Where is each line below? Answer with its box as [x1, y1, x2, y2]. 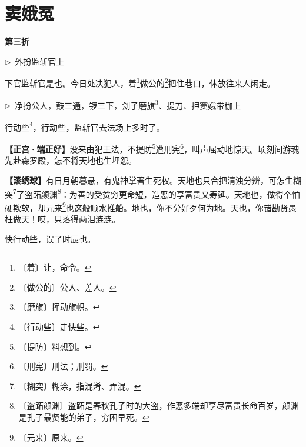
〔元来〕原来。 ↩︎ [18, 431, 84, 443]
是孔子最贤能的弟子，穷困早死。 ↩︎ [18, 411, 149, 423]
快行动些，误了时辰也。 [5, 232, 95, 245]
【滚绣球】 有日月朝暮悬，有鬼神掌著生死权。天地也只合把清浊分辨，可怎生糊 [5, 174, 301, 186]
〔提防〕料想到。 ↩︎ [18, 340, 92, 352]
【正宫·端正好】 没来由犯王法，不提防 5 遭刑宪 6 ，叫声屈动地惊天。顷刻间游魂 [5, 141, 300, 155]
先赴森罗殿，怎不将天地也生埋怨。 [5, 154, 137, 166]
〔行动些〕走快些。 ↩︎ [18, 320, 100, 332]
